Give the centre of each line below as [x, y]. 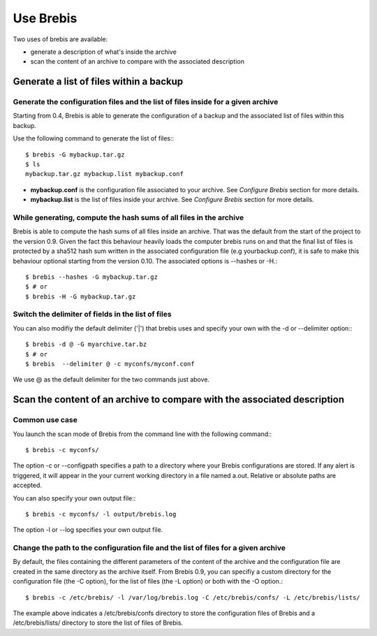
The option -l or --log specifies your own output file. [88, 530]
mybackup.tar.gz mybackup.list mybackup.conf [105, 174]
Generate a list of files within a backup [98, 81]
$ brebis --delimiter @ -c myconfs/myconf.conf [110, 364]
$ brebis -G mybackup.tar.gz [75, 154]
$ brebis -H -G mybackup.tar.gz [81, 296]
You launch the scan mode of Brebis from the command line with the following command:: [142, 434]
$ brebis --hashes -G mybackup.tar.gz [92, 277]
